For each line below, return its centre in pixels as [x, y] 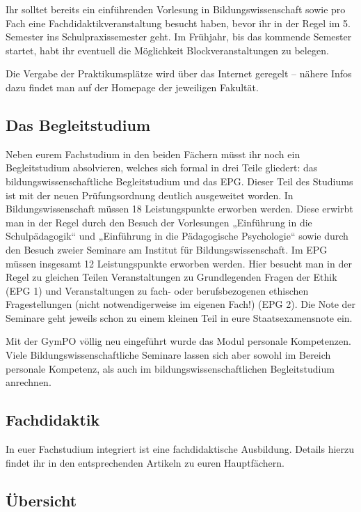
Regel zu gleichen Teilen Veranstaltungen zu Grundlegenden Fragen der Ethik [171, 277]
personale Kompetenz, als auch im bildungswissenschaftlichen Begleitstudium [170, 368]
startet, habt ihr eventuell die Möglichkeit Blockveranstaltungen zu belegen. [167, 50]
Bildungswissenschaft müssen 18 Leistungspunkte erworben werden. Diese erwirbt [179, 209]
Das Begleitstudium [78, 124]
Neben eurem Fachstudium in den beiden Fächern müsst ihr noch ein [153, 154]
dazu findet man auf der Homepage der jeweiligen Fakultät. [132, 87]
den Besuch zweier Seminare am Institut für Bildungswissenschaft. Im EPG [167, 249]
